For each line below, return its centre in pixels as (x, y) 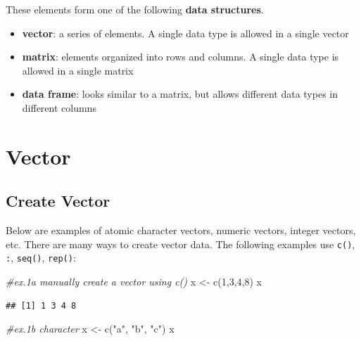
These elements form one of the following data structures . (135, 9)
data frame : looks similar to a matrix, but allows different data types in (180, 94)
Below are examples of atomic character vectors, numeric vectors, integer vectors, (181, 230)
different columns (59, 107)
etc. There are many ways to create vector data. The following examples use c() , (180, 244)
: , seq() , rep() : (41, 258)
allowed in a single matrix (78, 70)
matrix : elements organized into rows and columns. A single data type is (180, 57)
